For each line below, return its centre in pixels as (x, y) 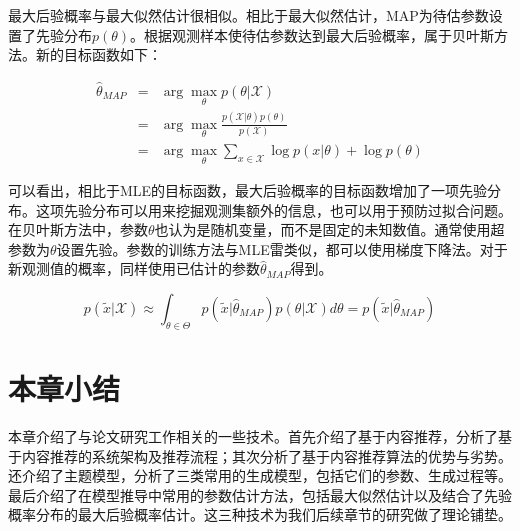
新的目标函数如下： (98, 54)
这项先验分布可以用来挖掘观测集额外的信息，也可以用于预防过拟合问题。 (273, 209)
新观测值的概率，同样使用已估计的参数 (134, 268)
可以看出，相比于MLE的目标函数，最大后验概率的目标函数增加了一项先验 (248, 190)
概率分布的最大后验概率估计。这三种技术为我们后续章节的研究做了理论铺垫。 (260, 514)
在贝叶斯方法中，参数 (78, 229)
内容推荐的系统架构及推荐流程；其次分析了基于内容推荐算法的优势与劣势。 (266, 455)
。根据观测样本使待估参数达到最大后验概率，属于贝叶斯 (312, 34)
